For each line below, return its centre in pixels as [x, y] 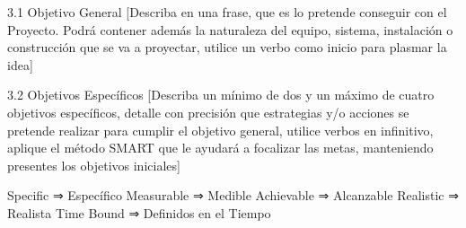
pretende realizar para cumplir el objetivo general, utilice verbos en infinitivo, [220, 130]
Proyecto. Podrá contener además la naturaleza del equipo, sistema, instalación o [230, 29]
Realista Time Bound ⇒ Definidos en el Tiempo [139, 212]
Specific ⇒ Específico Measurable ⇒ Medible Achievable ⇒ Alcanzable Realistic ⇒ [233, 195]
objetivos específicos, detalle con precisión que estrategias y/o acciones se [208, 112]
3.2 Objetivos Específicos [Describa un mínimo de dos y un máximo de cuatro [221, 95]
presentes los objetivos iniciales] [94, 165]
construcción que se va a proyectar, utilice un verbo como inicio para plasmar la [227, 47]
